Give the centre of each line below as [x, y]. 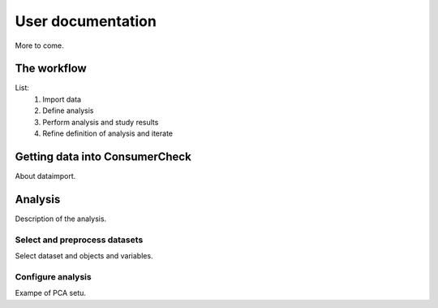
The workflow [51, 69]
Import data [62, 99]
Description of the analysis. [61, 219]
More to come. [39, 46]
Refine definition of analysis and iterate [108, 133]
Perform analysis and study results [101, 122]
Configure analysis [54, 276]
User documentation [86, 21]
